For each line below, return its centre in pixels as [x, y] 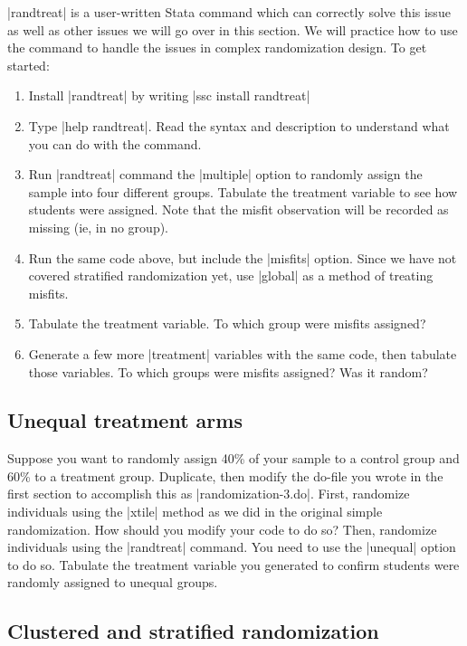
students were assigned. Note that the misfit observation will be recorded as [238, 209]
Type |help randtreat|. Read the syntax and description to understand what [239, 125]
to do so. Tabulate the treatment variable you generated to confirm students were [233, 564]
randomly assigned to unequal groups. [113, 582]
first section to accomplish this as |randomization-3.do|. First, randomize [209, 494]
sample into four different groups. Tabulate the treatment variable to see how [243, 191]
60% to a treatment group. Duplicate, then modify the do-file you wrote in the [225, 475]
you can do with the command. [115, 143]
